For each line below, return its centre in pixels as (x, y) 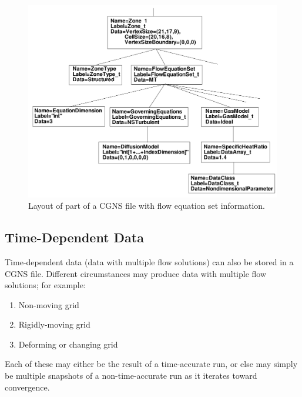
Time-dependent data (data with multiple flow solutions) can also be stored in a (149, 261)
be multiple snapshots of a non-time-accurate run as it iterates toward (131, 376)
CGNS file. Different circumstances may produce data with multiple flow (136, 273)
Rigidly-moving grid (54, 324)
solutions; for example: (45, 285)
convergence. (27, 387)
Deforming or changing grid (68, 344)
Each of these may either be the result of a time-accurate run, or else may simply (151, 364)
